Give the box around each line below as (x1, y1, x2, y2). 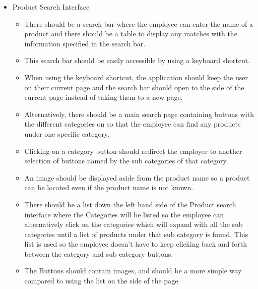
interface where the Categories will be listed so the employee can (24, 209, 224, 219)
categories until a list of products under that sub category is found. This (24, 228, 248, 239)
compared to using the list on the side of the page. (24, 275, 180, 286)
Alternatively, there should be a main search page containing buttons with (24, 108, 254, 119)
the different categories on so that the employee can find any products (24, 119, 241, 129)
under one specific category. (24, 128, 110, 139)
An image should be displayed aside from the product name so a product (24, 172, 250, 183)
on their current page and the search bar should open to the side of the (24, 82, 244, 92)
